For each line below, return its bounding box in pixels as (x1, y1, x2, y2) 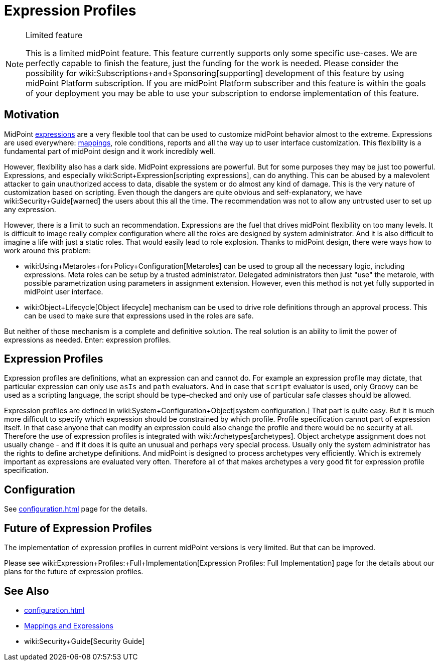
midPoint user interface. (24, 287, 103, 296)
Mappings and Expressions (24, 621, 113, 630)
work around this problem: (4, 246, 91, 255)
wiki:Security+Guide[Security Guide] (24, 636, 145, 645)
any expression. (4, 205, 56, 214)
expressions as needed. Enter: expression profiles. (4, 335, 171, 344)
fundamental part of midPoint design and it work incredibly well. (4, 146, 215, 155)
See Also (4, 584, 49, 597)
